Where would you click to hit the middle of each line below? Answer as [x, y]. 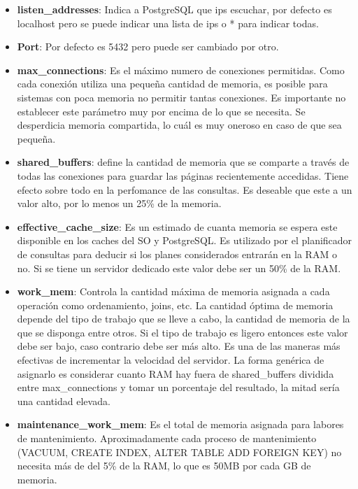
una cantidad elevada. [64, 401]
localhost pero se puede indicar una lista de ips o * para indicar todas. [168, 23]
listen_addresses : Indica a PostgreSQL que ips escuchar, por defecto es [174, 9]
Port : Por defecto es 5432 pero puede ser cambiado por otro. [148, 47]
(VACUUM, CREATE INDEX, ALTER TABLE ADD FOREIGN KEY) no [179, 452]
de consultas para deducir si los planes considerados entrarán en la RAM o [177, 254]
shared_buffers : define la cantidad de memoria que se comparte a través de [183, 162]
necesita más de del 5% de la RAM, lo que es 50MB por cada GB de [164, 466]
